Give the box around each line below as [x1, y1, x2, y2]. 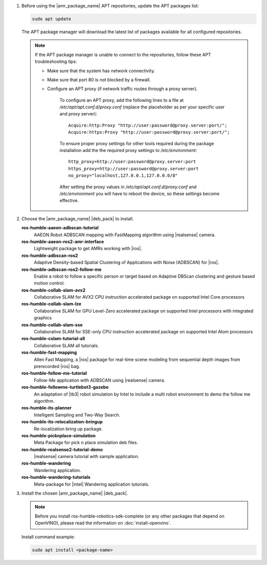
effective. [59, 198, 79, 204]
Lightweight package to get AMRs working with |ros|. [34, 246, 142, 252]
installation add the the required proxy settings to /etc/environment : [59, 148, 197, 154]
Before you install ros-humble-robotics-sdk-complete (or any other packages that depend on [35, 513, 224, 519]
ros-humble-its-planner [21, 405, 72, 411]
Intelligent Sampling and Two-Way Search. [34, 411, 121, 418]
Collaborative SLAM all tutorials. [34, 342, 99, 349]
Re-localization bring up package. [34, 426, 103, 432]
